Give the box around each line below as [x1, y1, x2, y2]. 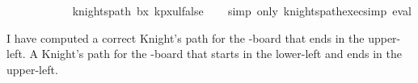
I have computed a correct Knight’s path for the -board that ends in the [6, 29, 365, 46]
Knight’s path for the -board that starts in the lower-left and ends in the [41, 45, 402, 62]
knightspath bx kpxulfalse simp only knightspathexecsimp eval [72, 2, 412, 19]
